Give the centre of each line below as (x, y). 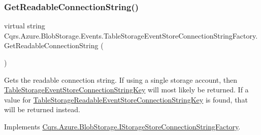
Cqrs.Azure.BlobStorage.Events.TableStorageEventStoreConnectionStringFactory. (131, 35)
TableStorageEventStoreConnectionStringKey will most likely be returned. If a (126, 90)
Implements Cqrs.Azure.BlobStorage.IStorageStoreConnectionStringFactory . (122, 126)
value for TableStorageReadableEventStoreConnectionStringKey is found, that (126, 99)
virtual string (25, 26)
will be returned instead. (42, 109)
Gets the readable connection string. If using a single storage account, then (121, 79)
